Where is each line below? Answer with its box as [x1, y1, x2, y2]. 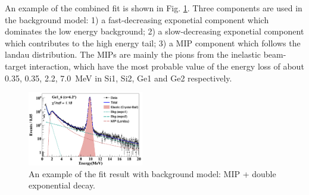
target [5, 59, 27, 72]
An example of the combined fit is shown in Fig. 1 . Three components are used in [5, 2, 302, 14]
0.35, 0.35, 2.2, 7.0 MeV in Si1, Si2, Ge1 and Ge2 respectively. [5, 71, 232, 84]
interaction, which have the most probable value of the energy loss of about [29, 59, 304, 72]
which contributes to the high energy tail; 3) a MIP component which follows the [5, 36, 301, 49]
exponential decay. [29, 179, 96, 191]
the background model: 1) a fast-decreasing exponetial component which [5, 13, 269, 26]
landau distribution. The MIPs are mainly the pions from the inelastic [5, 48, 261, 61]
